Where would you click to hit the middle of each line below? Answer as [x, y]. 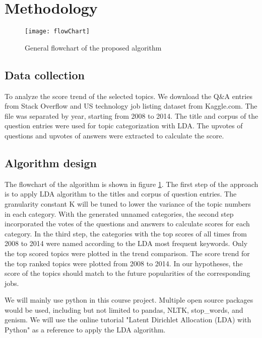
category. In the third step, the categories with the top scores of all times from [126, 233]
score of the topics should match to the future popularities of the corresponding [127, 273]
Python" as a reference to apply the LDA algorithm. [85, 330]
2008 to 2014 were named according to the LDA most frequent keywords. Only [126, 243]
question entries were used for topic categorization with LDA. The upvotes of [124, 126]
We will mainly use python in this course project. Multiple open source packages [129, 300]
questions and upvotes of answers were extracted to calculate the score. [114, 135]
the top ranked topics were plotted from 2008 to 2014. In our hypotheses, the [124, 263]
